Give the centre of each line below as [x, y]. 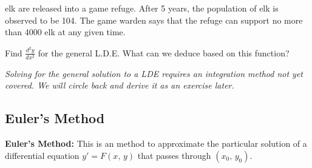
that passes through [174, 155]
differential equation [42, 155]
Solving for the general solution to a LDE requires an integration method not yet [154, 73]
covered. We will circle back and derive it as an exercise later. [120, 85]
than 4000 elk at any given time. [65, 32]
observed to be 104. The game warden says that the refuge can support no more [154, 20]
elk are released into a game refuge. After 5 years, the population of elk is [142, 8]
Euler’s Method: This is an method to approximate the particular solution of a [156, 143]
